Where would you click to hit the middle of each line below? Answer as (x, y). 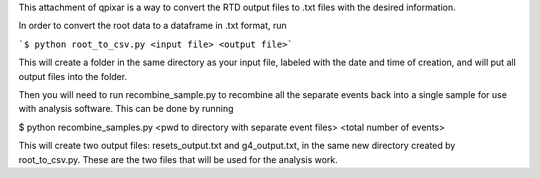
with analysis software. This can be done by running (126, 109)
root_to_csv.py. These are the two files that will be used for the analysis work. (178, 159)
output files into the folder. (73, 76)
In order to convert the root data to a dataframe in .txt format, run (152, 26)
